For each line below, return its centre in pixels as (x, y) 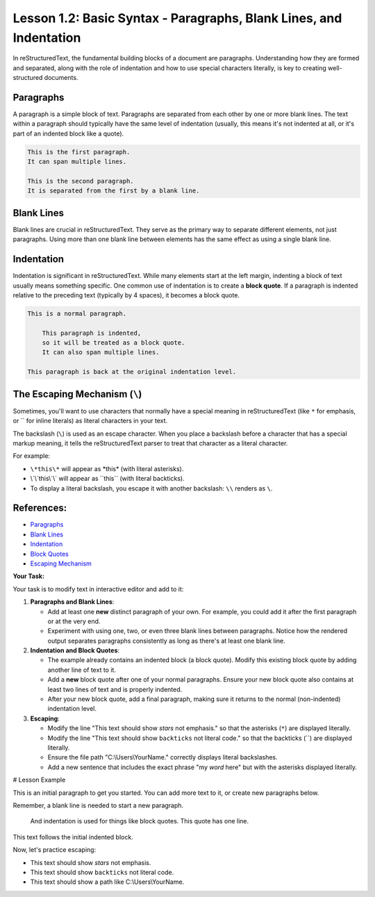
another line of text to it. (82, 670)
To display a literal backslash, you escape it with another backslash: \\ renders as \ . (151, 488)
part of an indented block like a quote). (68, 133)
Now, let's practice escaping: (55, 850)
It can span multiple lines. (77, 162)
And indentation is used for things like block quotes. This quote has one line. (140, 821)
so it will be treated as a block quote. (114, 343)
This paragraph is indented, (92, 333)
